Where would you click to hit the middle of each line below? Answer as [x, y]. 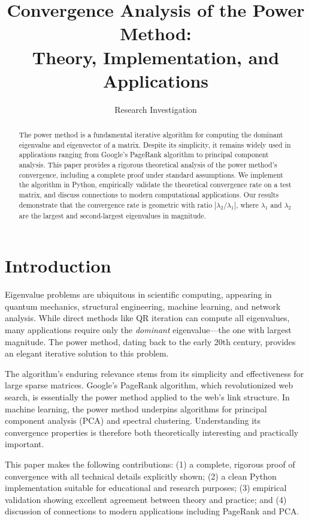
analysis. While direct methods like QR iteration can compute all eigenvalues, [147, 318]
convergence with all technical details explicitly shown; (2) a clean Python [141, 476]
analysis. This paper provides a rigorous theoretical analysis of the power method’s [148, 165]
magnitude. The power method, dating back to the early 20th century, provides [150, 341]
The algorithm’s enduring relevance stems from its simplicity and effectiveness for [154, 373]
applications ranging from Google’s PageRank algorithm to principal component [144, 155]
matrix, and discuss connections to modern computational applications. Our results [149, 195]
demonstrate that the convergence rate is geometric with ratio [116, 204]
